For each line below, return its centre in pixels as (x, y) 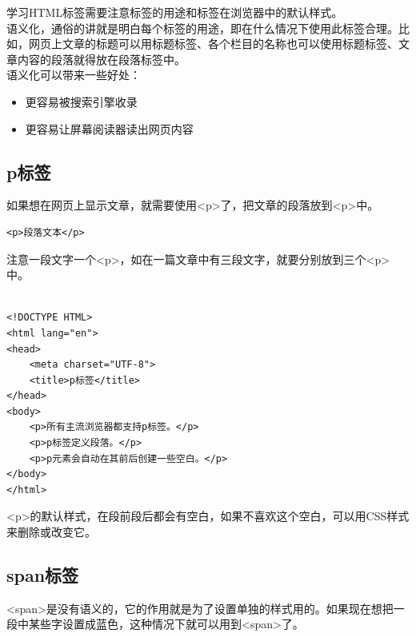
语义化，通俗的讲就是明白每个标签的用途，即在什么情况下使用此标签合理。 (202, 28)
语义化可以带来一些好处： (74, 75)
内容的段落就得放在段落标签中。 (101, 59)
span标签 (43, 575)
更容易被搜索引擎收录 (81, 101)
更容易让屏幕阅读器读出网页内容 (109, 128)
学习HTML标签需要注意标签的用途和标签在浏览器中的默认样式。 (175, 12)
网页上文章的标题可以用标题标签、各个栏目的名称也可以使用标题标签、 (213, 44)
